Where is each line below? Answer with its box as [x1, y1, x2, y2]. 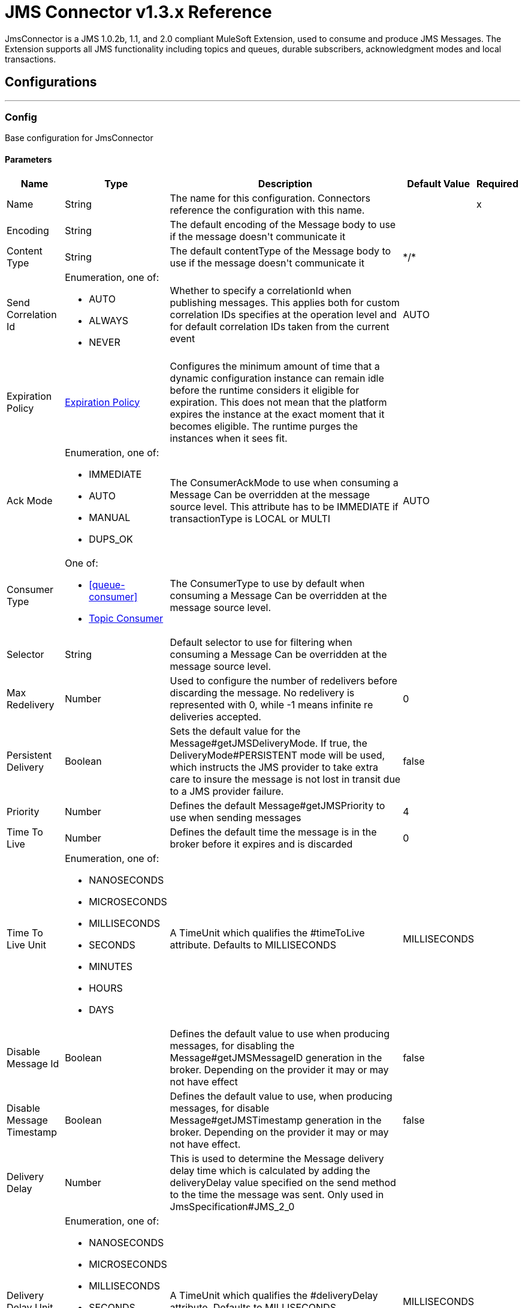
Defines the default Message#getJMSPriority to [170, 799, 385, 812]
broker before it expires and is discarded [170, 837, 353, 850]
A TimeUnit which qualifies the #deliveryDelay [170, 1289, 378, 1301]
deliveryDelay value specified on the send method [170, 1176, 396, 1189]
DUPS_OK [89, 532, 133, 545]
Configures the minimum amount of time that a [170, 360, 380, 372]
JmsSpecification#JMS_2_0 [170, 1200, 295, 1213]
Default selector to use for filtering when [170, 636, 352, 648]
